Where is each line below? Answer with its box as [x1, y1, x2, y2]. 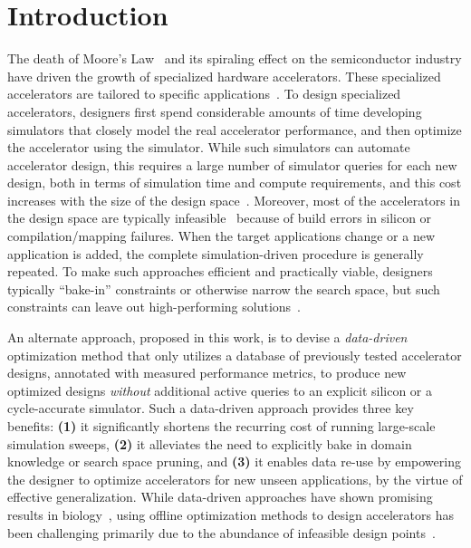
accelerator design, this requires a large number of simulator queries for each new [7, 155, 457, 174]
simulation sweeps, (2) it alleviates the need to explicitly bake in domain [7, 434, 412, 453]
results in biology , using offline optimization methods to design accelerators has [7, 505, 454, 524]
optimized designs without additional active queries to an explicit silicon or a [7, 380, 433, 399]
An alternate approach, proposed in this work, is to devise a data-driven [7, 328, 408, 347]
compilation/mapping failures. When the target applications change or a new [7, 226, 436, 245]
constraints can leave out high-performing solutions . [7, 297, 302, 316]
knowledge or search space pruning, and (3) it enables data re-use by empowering [7, 452, 461, 471]
